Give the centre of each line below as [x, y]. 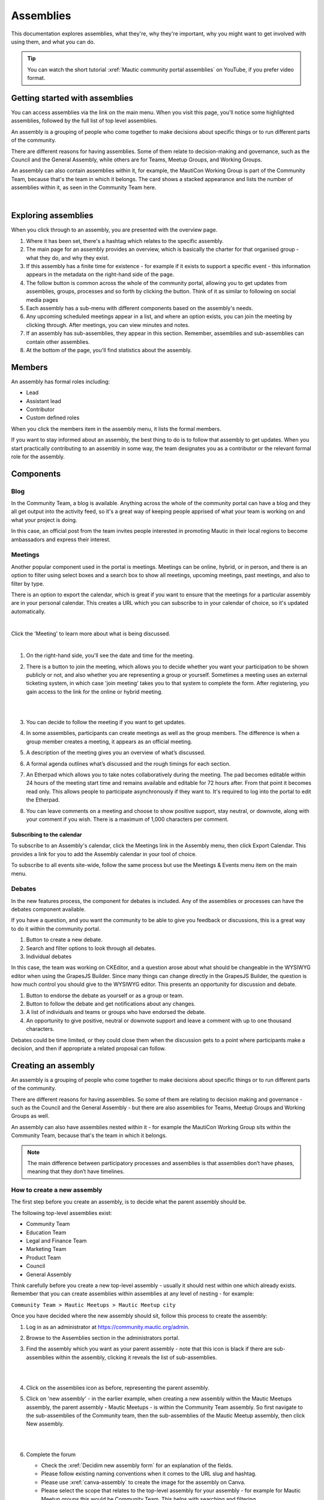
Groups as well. [30, 1116]
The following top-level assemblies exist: [61, 1213]
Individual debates [49, 956]
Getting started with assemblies [72, 98]
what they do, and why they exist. [68, 257]
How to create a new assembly [57, 1190]
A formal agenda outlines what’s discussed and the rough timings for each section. [128, 763]
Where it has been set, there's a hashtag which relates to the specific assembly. [125, 241]
